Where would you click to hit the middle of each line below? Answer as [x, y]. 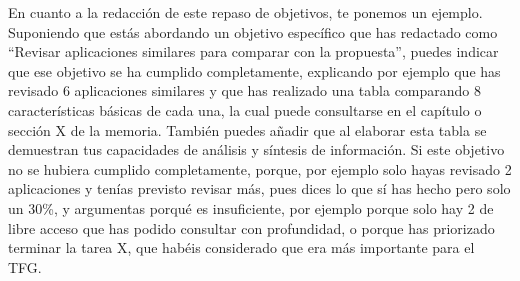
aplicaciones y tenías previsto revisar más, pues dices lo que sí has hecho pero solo [259, 188]
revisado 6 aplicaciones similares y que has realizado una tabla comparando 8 [245, 90]
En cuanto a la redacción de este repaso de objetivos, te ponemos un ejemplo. [245, 12]
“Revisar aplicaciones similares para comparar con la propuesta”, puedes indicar [253, 51]
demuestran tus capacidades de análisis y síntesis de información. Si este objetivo [256, 149]
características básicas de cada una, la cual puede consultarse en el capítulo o [245, 109]
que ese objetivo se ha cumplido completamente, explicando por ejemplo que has [254, 70]
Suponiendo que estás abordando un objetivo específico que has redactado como [253, 31]
